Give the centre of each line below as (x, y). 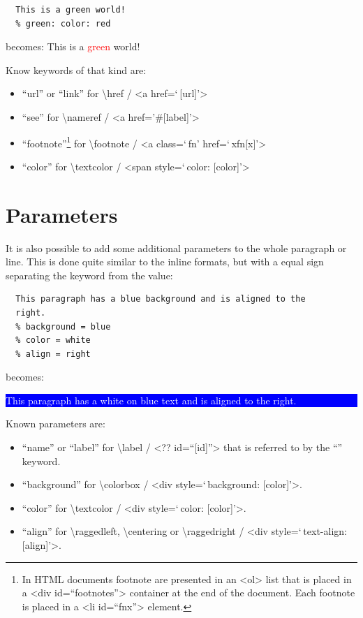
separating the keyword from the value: (89, 275)
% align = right (53, 354)
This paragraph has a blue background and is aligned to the (161, 299)
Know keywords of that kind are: (76, 69)
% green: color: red (63, 23)
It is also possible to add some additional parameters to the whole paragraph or (176, 248)
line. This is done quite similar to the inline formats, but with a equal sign (165, 262)
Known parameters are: (55, 424)
